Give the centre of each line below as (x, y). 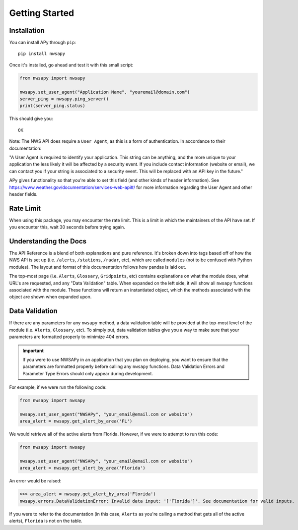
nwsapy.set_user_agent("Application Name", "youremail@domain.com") (105, 92)
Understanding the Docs (48, 241)
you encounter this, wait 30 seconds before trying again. (67, 227)
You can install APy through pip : (43, 43)
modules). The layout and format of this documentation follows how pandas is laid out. (98, 267)
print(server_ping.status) (52, 106)
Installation (27, 30)
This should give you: (31, 118)
